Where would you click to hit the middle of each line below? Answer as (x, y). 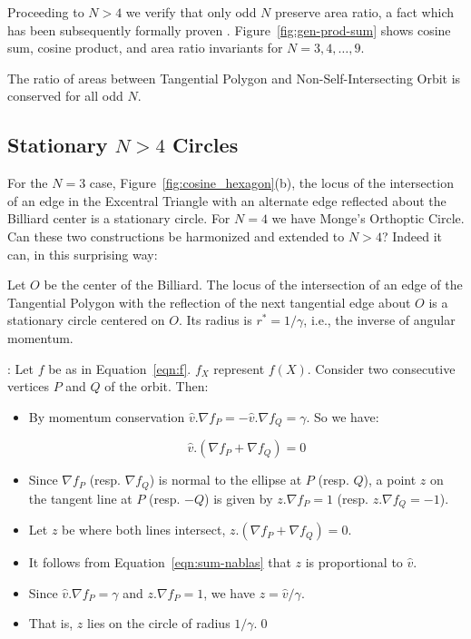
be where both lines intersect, (144, 530)
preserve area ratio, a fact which (364, 12)
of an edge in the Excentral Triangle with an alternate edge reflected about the (227, 200)
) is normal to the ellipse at (226, 480)
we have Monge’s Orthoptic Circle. (368, 218)
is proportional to (354, 562)
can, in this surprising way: (83, 254)
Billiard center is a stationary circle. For (119, 218)
